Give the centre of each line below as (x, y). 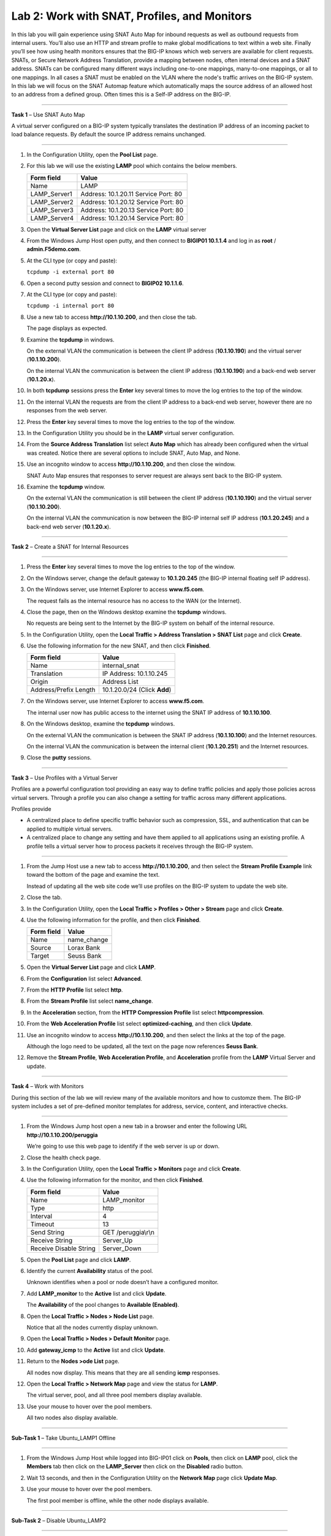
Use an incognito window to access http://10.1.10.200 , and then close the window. (131, 464)
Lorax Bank (84, 948)
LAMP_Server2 (52, 202)
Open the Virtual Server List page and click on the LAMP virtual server (116, 229)
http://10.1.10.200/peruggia (62, 1135)
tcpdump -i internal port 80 (70, 306)
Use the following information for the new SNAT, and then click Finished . (119, 646)
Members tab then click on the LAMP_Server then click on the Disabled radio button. (135, 1467)
